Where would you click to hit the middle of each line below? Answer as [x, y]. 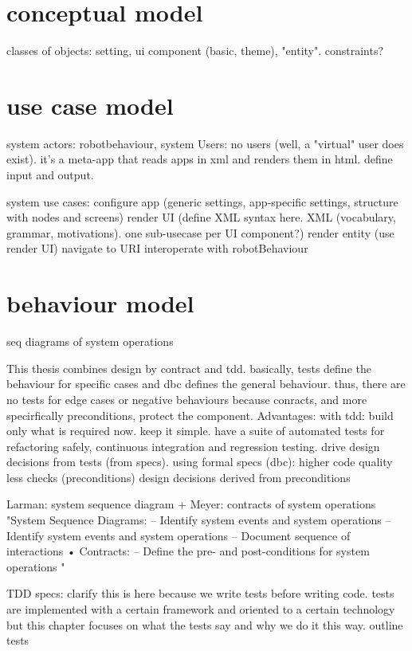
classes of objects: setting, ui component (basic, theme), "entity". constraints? [195, 51]
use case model [90, 105]
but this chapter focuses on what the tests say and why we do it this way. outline [205, 624]
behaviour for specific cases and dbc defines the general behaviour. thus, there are [206, 384]
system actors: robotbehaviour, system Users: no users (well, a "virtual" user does [205, 143]
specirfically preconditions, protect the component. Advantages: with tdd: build [200, 415]
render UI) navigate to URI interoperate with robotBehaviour [157, 248]
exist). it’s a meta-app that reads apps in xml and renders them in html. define [200, 159]
